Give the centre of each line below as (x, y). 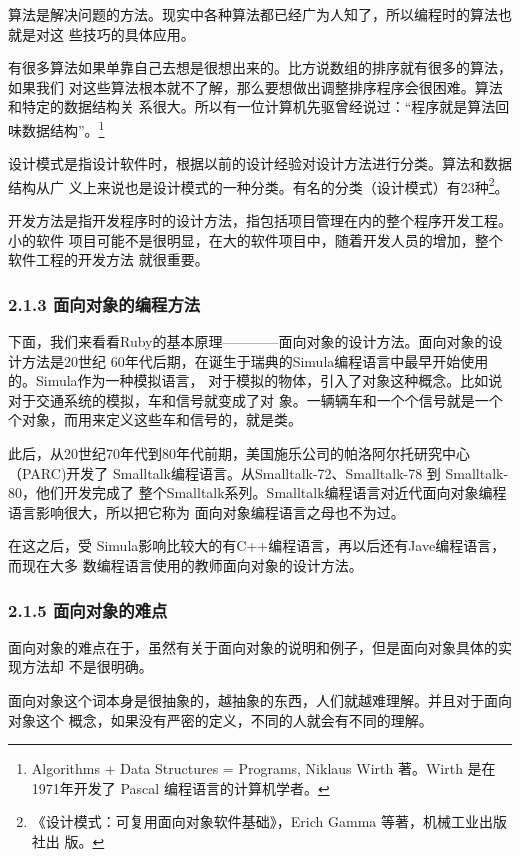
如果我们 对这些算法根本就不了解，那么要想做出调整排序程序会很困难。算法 (255, 86)
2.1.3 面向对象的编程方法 (104, 303)
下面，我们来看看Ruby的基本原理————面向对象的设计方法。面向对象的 (248, 341)
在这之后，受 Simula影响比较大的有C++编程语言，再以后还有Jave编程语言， (257, 545)
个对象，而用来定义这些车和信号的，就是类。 (155, 419)
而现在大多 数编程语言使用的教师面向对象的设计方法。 (185, 565)
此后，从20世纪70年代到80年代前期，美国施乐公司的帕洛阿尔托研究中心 (239, 453)
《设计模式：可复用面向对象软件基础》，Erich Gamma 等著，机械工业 (255, 821)
